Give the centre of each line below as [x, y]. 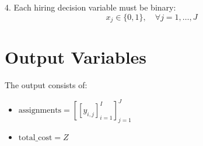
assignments [40, 111]
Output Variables [76, 57]
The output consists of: [46, 85]
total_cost [35, 138]
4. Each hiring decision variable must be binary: [90, 7]
